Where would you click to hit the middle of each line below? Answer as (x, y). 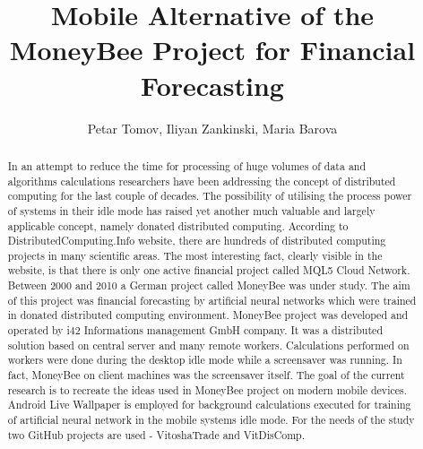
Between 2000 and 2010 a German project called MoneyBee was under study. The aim (209, 285)
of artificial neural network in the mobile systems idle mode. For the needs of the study (211, 420)
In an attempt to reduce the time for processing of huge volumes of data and (187, 165)
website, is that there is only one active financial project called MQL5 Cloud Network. (209, 270)
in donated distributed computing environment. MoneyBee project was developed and (208, 315)
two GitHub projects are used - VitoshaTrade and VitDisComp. (156, 434)
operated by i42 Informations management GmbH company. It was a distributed (195, 330)
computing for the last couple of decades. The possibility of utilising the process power (210, 196)
